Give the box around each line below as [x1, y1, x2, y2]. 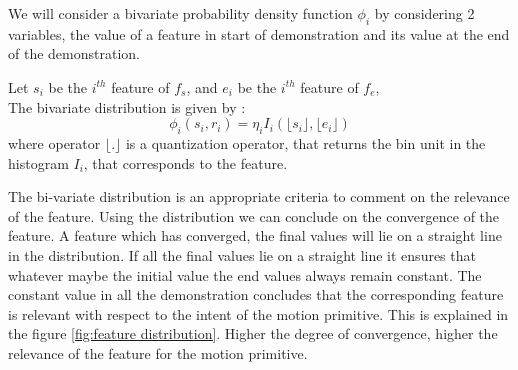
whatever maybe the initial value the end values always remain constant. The [8, 264, 482, 285]
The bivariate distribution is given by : [8, 96, 246, 117]
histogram [8, 152, 69, 173]
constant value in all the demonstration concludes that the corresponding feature [8, 284, 504, 305]
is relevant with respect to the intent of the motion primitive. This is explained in [8, 303, 509, 324]
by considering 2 [374, 3, 475, 23]
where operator [8, 132, 101, 153]
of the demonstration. [8, 43, 140, 64]
